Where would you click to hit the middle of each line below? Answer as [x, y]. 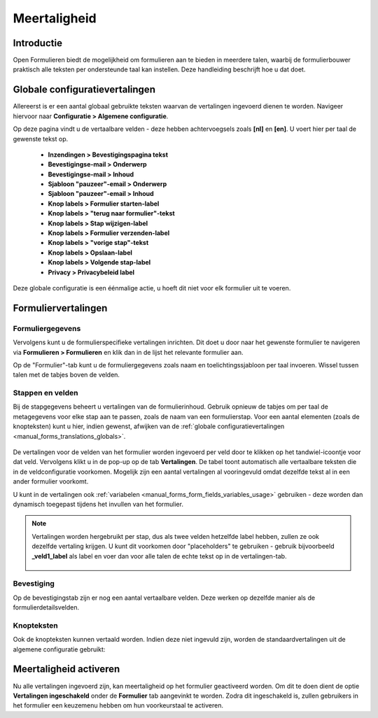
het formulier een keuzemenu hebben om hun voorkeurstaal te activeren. [118, 705]
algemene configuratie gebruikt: [59, 649]
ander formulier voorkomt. [51, 481]
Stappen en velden [45, 393]
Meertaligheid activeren [66, 669]
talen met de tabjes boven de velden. [66, 375]
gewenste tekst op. [41, 139]
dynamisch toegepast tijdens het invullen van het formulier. [98, 504]
